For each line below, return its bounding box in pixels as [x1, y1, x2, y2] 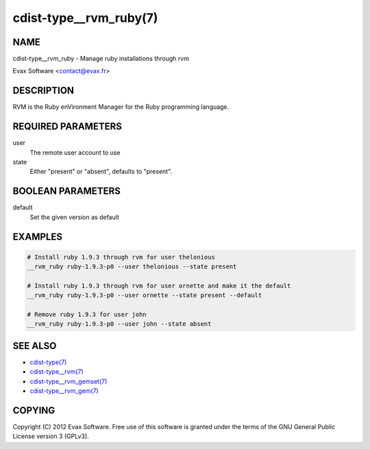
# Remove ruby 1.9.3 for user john [27, 311, 147, 318]
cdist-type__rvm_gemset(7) [29, 377, 108, 385]
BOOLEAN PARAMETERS [12, 185, 121, 197]
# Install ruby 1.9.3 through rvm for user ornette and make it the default [27, 281, 291, 290]
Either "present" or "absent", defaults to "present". [29, 168, 173, 176]
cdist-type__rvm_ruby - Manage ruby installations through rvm [12, 55, 190, 63]
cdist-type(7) [29, 358, 67, 366]
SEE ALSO [12, 339, 57, 352]
